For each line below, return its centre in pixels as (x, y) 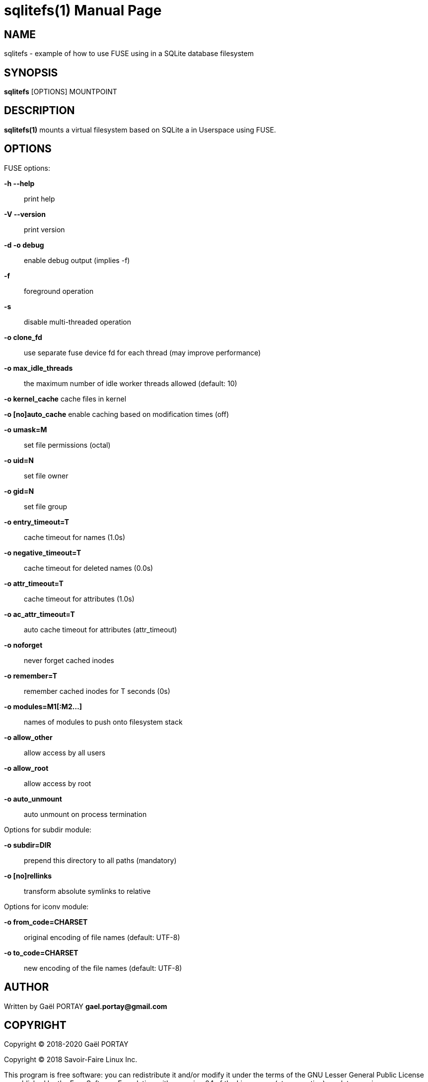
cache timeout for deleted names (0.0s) (89, 568)
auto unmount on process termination (85, 814)
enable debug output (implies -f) (77, 260)
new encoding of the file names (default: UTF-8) (103, 968)
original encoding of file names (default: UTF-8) (102, 937)
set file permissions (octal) (67, 445)
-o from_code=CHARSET (46, 922)
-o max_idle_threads (38, 368)
